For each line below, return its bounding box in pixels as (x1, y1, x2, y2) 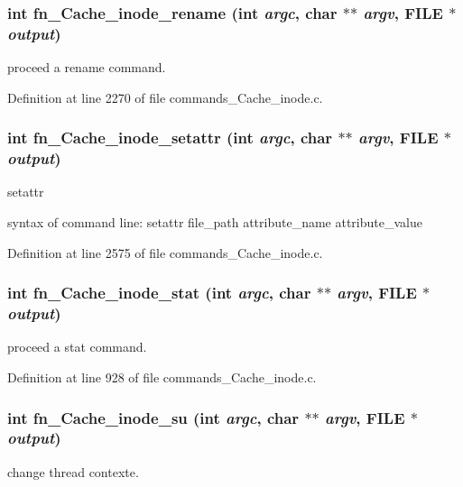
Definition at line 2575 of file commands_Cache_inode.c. (7, 243, 323, 262)
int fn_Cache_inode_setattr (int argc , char (7, 126, 333, 149)
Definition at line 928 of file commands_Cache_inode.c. (7, 367, 317, 386)
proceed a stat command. (7, 337, 147, 356)
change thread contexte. (7, 462, 139, 481)
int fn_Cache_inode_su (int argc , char (7, 406, 300, 428)
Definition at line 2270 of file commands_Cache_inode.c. (7, 87, 323, 106)
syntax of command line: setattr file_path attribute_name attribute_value (7, 213, 422, 232)
